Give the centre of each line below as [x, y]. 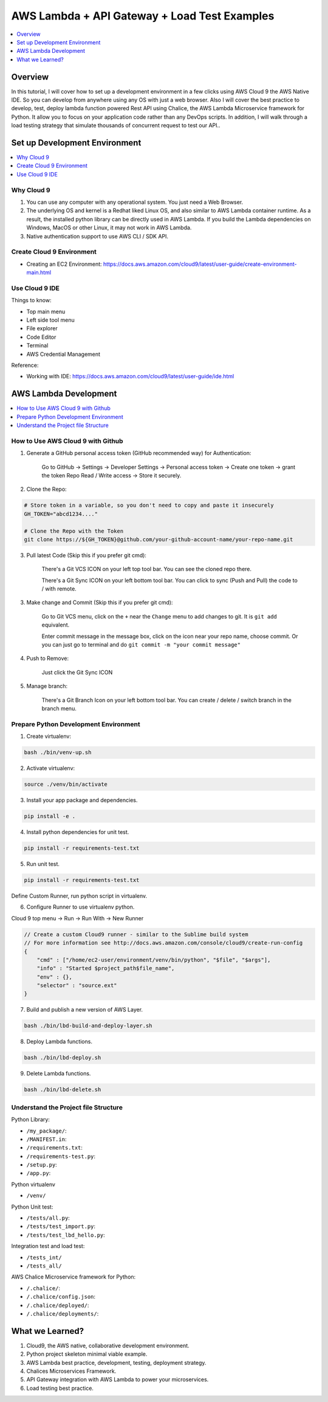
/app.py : [39, 1173]
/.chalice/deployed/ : [58, 1305]
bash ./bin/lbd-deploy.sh [63, 1058]
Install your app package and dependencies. [82, 800]
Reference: [25, 365]
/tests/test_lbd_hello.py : [66, 1235]
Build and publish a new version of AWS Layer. [84, 1010]
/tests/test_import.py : [61, 1226]
